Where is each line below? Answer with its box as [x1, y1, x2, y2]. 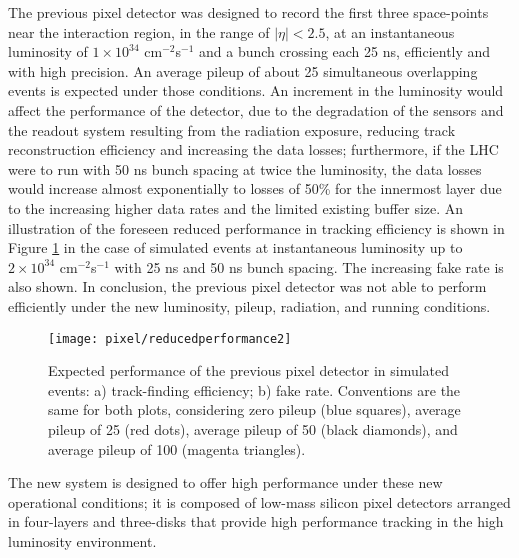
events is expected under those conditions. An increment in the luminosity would [8, 80, 504, 101]
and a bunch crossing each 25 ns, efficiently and [198, 41, 491, 62]
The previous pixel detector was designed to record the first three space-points [8, 2, 489, 22]
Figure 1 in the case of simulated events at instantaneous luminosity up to [8, 237, 463, 258]
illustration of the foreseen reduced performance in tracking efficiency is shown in [8, 217, 505, 238]
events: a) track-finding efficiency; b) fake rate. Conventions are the [48, 379, 461, 400]
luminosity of [8, 41, 88, 62]
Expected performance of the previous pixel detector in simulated [48, 360, 450, 381]
